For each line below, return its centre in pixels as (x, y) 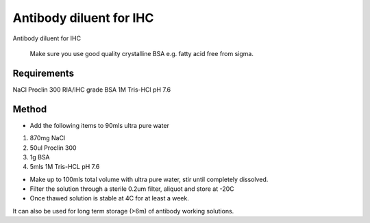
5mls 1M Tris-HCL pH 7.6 (65, 167)
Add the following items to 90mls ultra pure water (99, 125)
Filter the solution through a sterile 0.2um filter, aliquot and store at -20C (132, 189)
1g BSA (40, 157)
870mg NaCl (48, 138)
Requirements (44, 73)
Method (30, 109)
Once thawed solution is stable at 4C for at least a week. (110, 198)
